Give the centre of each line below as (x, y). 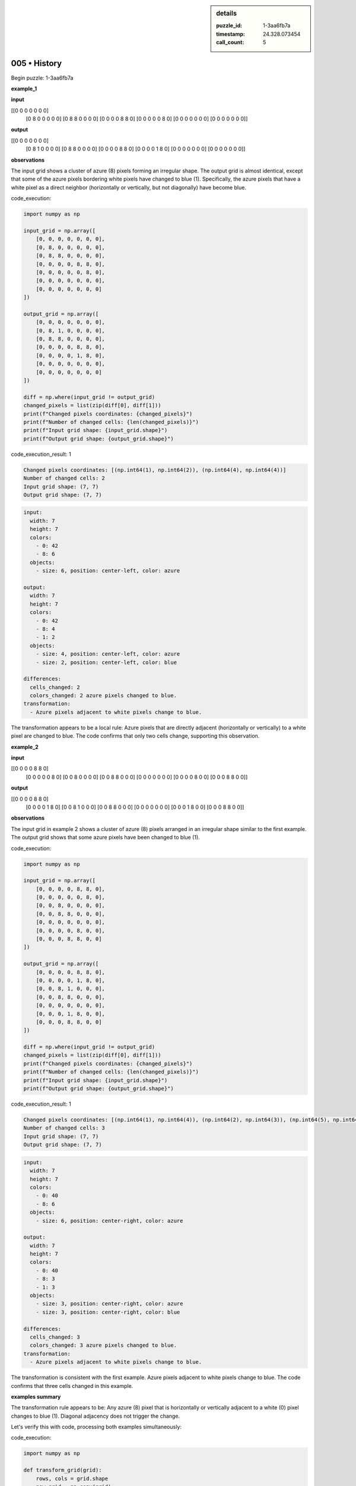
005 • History (36, 63)
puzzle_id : (229, 26)
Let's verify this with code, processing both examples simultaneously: (96, 1427)
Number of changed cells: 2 (64, 478)
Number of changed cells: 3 (64, 1128)
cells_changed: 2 (55, 687)
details (227, 13)
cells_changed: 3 (55, 1337)
